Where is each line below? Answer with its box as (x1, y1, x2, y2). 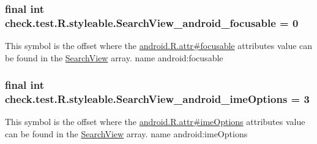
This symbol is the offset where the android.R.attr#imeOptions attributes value (5, 115, 305, 128)
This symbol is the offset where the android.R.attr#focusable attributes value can (5, 39, 313, 52)
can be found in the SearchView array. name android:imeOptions (5, 127, 248, 140)
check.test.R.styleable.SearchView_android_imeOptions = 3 (5, 91, 310, 107)
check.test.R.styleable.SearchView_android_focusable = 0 (5, 15, 299, 30)
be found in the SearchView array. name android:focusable (5, 51, 223, 64)
